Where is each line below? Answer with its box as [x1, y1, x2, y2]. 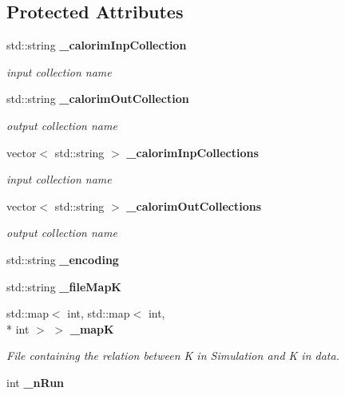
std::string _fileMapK [6, 278, 121, 294]
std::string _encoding [6, 251, 119, 267]
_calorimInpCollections [126, 144, 259, 160]
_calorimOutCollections [126, 197, 262, 214]
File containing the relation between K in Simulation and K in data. [6, 347, 339, 364]
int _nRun [6, 373, 65, 390]
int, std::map [67, 305, 130, 322]
